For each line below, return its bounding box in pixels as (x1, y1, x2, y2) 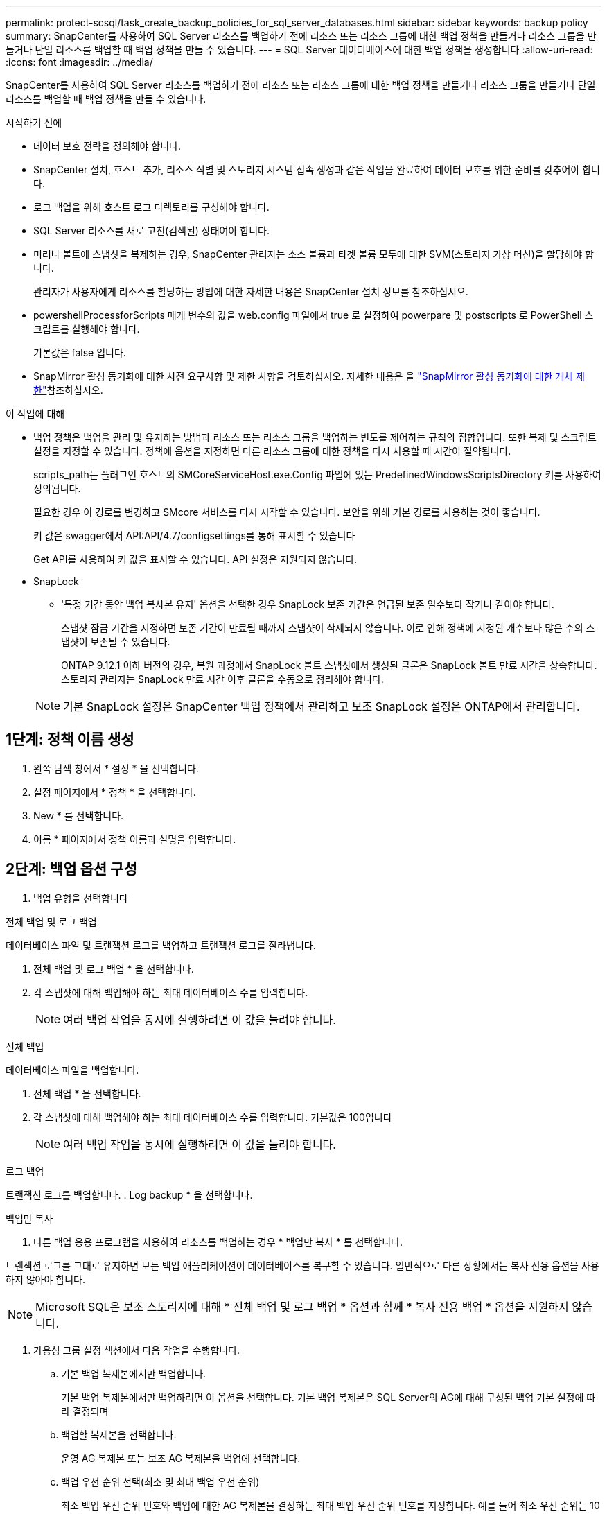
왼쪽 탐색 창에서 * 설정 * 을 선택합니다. (33, 762, 199, 774)
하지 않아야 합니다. (6, 1273, 85, 1285)
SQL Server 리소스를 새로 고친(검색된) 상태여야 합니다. (33, 225, 270, 236)
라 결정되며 (61, 1404, 109, 1417)
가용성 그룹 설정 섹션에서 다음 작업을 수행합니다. (33, 1343, 240, 1356)
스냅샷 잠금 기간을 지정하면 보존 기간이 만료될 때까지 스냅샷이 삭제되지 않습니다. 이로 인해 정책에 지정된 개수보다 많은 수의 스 (61, 622, 595, 634)
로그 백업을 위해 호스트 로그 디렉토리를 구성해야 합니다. (33, 201, 270, 213)
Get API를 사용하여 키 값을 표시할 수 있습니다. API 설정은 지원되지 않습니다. (33, 553, 358, 565)
